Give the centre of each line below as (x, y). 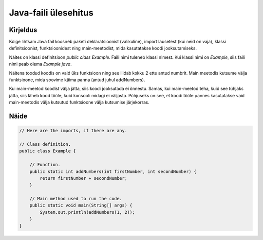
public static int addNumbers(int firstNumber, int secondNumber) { (113, 171)
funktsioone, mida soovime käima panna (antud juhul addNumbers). (77, 80)
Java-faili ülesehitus (51, 13)
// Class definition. (45, 144)
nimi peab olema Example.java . (40, 64)
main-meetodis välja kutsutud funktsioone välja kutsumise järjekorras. (79, 103)
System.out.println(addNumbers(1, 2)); (87, 212)
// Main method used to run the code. (76, 199)
